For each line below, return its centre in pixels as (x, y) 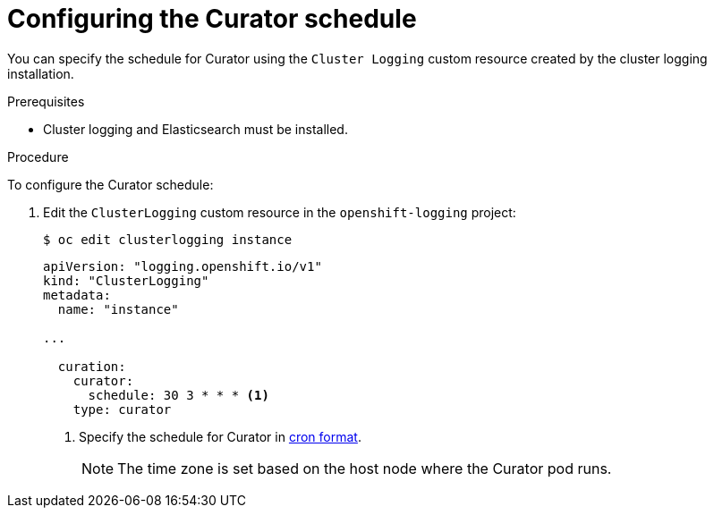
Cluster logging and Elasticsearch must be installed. (195, 129)
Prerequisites (46, 101)
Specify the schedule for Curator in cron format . (220, 436)
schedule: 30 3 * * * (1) (178, 395)
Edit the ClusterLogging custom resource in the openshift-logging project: (280, 212)
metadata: (77, 295)
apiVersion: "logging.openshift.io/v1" (183, 266)
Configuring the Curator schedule (212, 19)
